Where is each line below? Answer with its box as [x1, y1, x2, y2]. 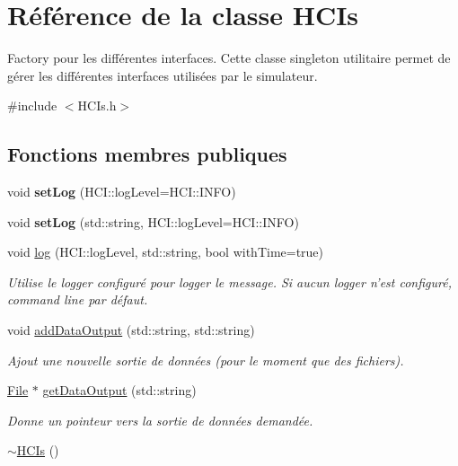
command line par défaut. [7, 290, 148, 309]
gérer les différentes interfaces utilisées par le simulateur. [7, 66, 318, 84]
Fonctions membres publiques [7, 140, 287, 168]
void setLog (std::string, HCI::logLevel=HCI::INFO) [7, 212, 299, 231]
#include [7, 96, 57, 115]
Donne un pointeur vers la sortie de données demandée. [7, 410, 313, 429]
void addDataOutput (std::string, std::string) [7, 321, 255, 339]
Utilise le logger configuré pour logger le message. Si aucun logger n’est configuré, [7, 272, 452, 291]
